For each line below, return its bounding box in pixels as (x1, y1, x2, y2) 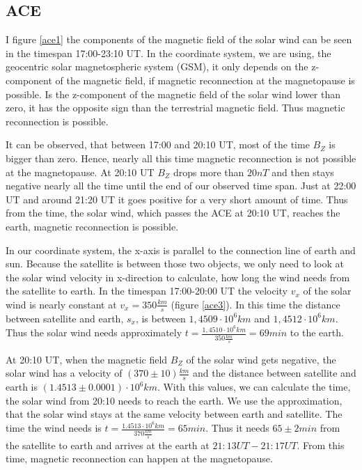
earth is (6, 379, 38, 394)
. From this (297, 437, 345, 452)
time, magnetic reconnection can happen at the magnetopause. (6, 451, 273, 466)
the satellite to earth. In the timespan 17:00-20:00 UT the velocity (6, 283, 288, 298)
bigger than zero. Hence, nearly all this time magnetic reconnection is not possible (6, 150, 356, 165)
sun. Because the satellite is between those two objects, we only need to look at (6, 256, 344, 271)
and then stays (271, 164, 334, 179)
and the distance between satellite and (193, 366, 356, 380)
